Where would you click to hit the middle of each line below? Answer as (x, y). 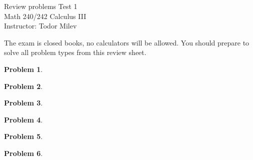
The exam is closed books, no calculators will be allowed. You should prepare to (127, 42)
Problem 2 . (23, 86)
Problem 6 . (23, 153)
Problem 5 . (23, 136)
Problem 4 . (23, 119)
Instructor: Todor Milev (40, 26)
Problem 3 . (23, 103)
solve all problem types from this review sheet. (75, 52)
